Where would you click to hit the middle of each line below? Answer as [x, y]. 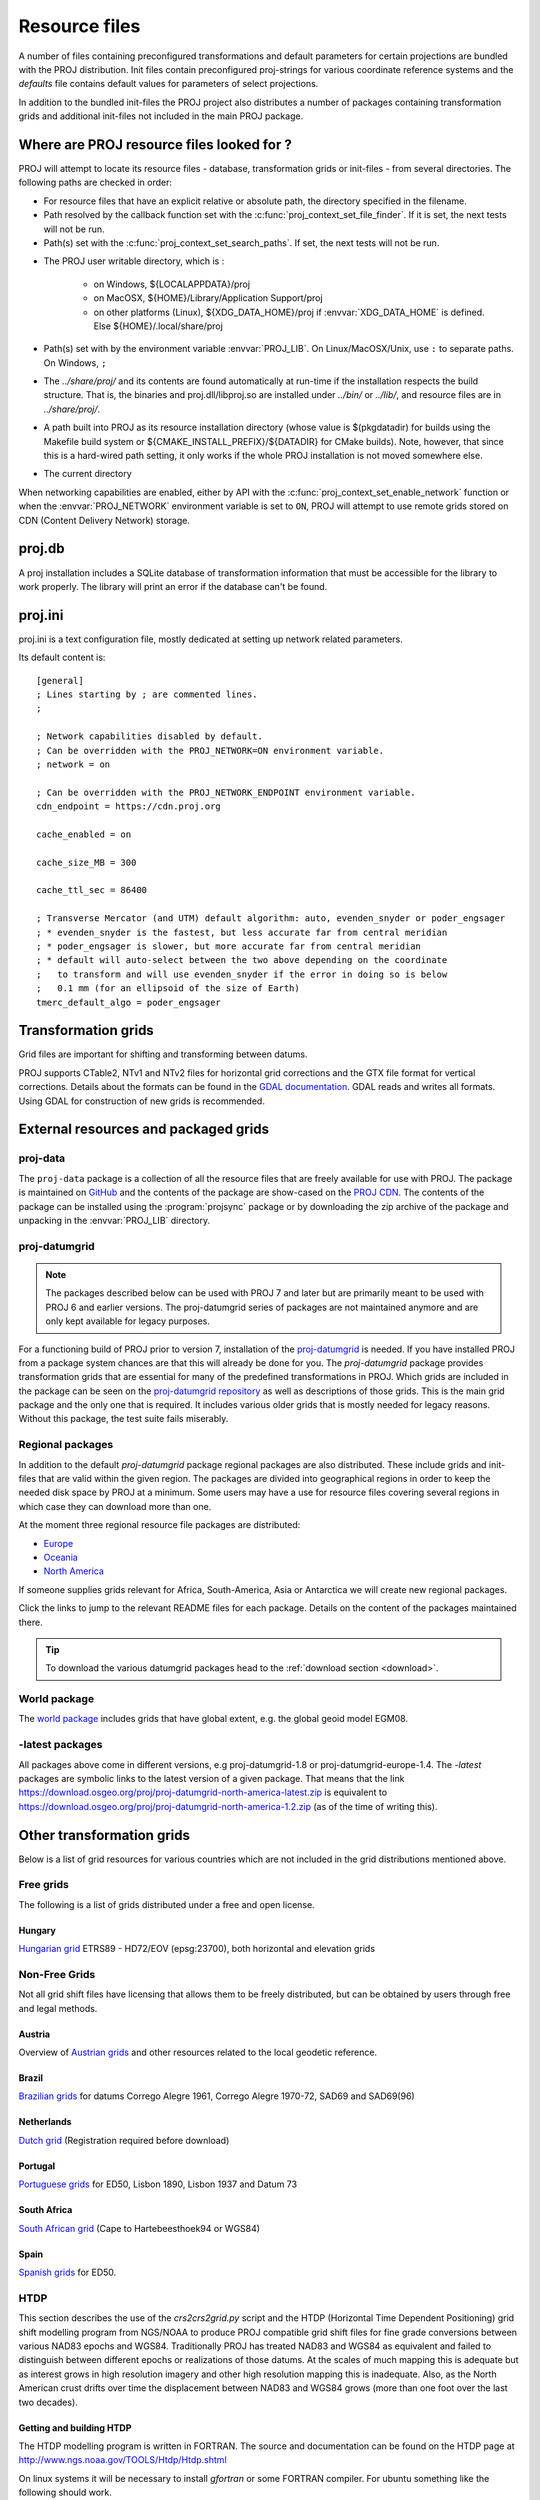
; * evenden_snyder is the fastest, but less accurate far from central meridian [242, 932]
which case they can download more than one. [115, 1506]
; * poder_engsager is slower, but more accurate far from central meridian [229, 946]
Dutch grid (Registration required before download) [124, 2140]
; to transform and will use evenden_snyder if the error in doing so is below [242, 974]
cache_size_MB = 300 [86, 862]
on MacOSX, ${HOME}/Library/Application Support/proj [208, 298]
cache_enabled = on [84, 834]
